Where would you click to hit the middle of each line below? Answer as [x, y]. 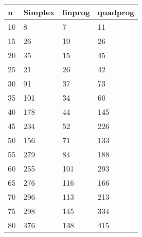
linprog [76, 12]
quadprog [116, 12]
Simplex [39, 12]
